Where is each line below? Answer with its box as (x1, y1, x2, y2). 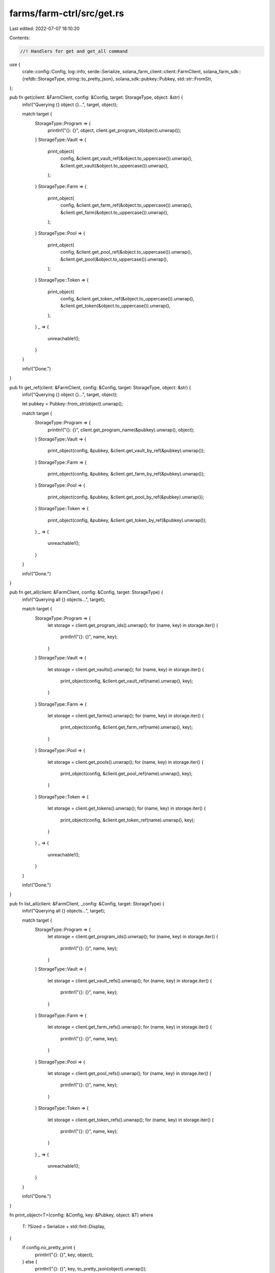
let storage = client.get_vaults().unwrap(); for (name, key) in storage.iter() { (47, 666, 204, 672)
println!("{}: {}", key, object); (35, 1252, 94, 1258)
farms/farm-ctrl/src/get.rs (9, 8, 124, 19)
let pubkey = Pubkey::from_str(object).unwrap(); (22, 401, 123, 407)
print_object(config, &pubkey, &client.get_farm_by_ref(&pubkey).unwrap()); (47, 471, 205, 477)
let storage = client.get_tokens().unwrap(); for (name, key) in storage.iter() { (47, 805, 206, 812)
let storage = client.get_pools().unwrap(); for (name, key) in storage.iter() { (47, 759, 204, 765)
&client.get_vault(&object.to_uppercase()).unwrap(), (60, 162, 169, 169)
